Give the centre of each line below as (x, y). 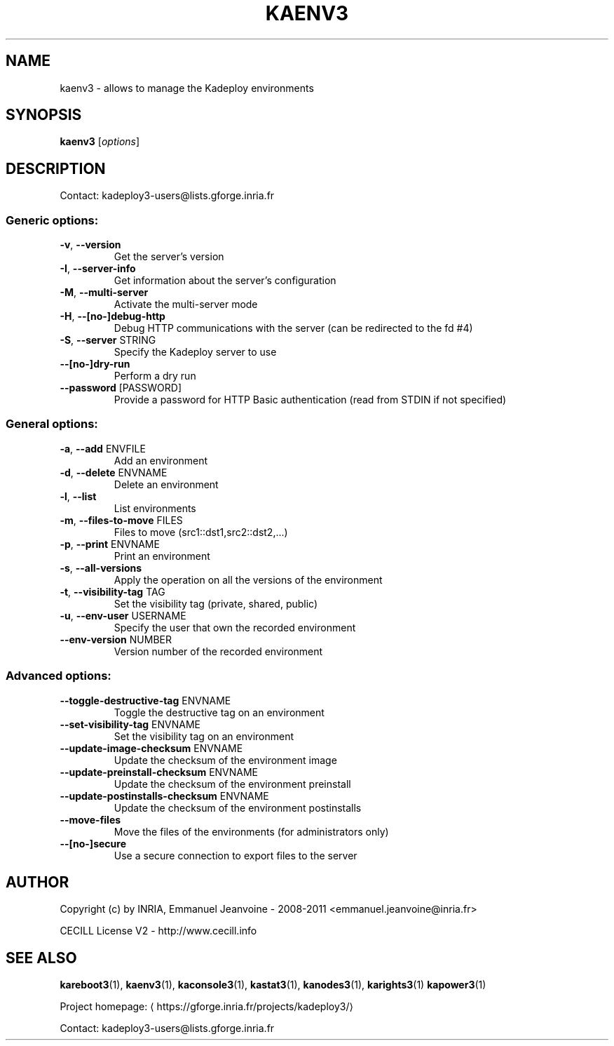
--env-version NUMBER (116, 639)
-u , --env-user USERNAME (123, 615)
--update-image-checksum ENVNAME (151, 748)
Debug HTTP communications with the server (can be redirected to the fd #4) (293, 328)
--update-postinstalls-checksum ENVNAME (164, 796)
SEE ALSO (41, 958)
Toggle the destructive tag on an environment (219, 712)
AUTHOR (37, 882)
